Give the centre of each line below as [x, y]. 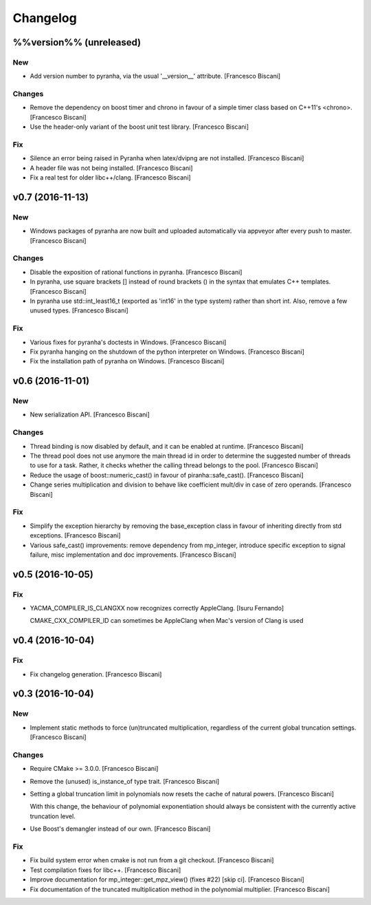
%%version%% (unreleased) [77, 42]
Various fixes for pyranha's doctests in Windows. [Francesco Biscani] [128, 342]
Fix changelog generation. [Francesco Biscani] [96, 674]
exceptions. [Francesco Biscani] [75, 535]
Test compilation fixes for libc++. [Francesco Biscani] [105, 870]
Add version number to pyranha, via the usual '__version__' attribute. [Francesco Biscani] [155, 76]
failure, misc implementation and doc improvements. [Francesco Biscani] [133, 555]
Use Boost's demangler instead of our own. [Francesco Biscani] [120, 829]
